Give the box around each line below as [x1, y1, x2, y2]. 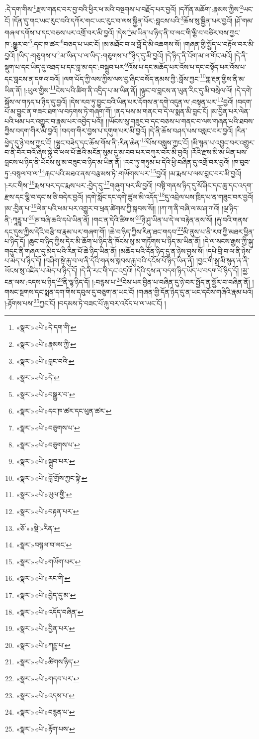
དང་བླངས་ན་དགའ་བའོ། [4, 73, 60, 84]
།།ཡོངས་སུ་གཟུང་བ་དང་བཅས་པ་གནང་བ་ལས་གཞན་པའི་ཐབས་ [106, 115, 255, 126]
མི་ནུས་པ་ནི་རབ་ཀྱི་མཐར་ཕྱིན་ [183, 226, 255, 236]
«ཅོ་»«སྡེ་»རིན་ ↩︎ [16, 523, 60, 533]
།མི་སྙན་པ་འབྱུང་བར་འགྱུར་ [191, 137, 255, 147]
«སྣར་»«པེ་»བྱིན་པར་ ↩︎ [16, 623, 75, 633]
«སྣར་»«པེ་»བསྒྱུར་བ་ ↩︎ [16, 389, 75, 399]
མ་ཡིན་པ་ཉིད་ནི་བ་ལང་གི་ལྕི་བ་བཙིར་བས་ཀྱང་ [131, 27, 240, 37]
